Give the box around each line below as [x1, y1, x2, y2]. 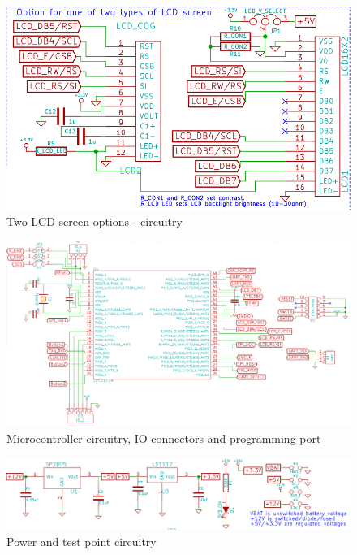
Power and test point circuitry [6, 532, 157, 549]
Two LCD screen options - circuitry [6, 213, 183, 230]
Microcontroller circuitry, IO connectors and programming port [6, 429, 321, 446]
